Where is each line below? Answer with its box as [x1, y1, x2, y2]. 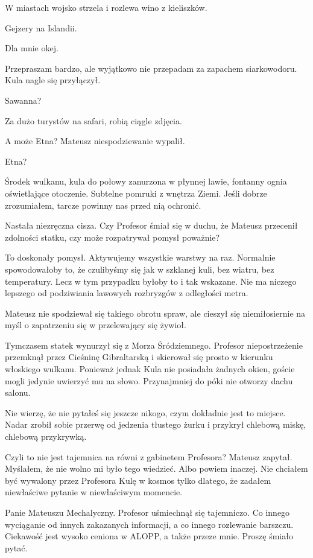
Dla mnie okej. [5, 42, 58, 54]
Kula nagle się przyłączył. [5, 74, 101, 86]
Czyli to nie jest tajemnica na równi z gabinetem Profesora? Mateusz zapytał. [5, 450, 292, 463]
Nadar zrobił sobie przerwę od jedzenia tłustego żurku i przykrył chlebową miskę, [5, 418, 306, 431]
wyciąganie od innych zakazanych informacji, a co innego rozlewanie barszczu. [5, 518, 294, 530]
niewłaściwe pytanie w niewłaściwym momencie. [5, 486, 183, 498]
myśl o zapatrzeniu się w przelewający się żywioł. [5, 319, 186, 331]
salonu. [5, 386, 31, 399]
